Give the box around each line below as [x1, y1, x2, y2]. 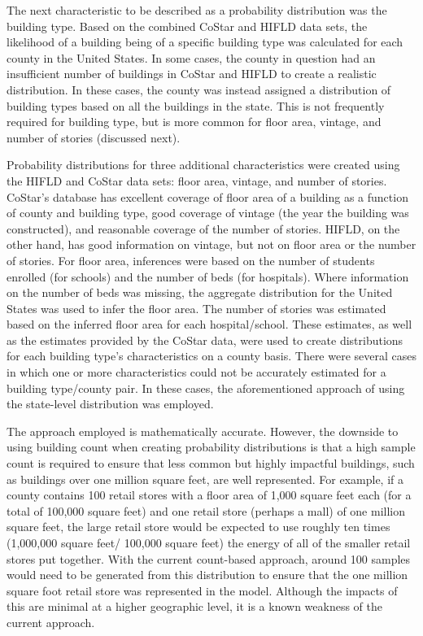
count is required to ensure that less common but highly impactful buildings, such [7, 455, 415, 472]
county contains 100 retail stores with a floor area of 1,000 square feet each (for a [7, 486, 412, 503]
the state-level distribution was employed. [7, 395, 214, 412]
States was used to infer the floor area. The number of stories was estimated [7, 299, 386, 316]
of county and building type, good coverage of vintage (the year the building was [7, 204, 409, 221]
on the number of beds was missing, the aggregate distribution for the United [7, 284, 393, 301]
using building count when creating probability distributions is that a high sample [7, 438, 416, 455]
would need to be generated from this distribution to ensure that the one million [7, 566, 408, 583]
